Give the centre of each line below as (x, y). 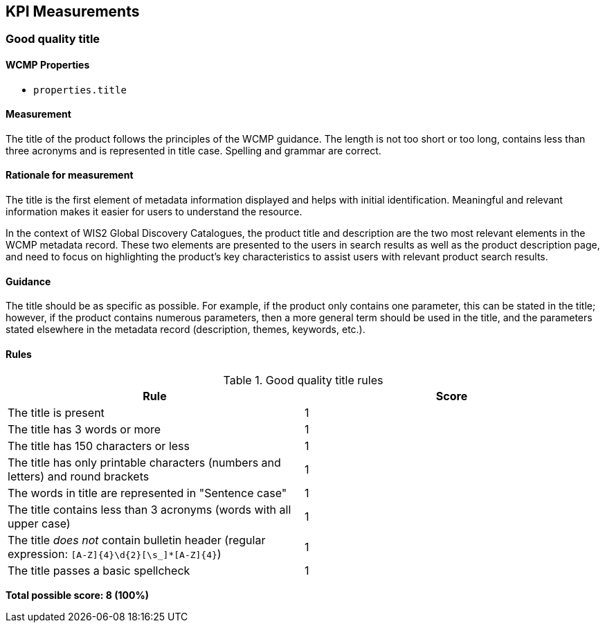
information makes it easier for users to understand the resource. (154, 212)
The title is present (56, 412)
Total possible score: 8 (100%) (77, 595)
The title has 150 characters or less (99, 446)
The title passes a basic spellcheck (99, 570)
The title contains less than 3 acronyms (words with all (150, 509)
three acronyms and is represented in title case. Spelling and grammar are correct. (193, 150)
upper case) (39, 523)
